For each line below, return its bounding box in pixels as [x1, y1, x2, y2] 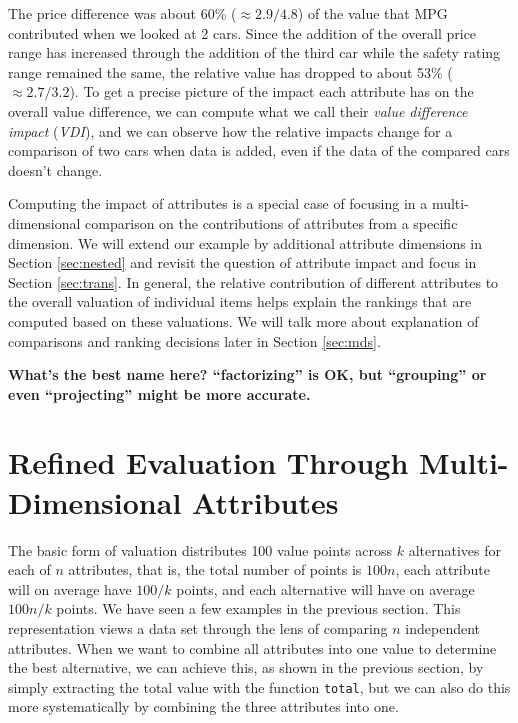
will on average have [8, 578, 132, 599]
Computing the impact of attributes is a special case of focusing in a [8, 193, 428, 214]
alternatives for [408, 539, 501, 560]
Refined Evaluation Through [8, 442, 409, 483]
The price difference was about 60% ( [8, 3, 237, 23]
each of [8, 559, 51, 580]
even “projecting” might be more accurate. [8, 383, 311, 404]
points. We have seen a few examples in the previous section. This [56, 598, 461, 619]
